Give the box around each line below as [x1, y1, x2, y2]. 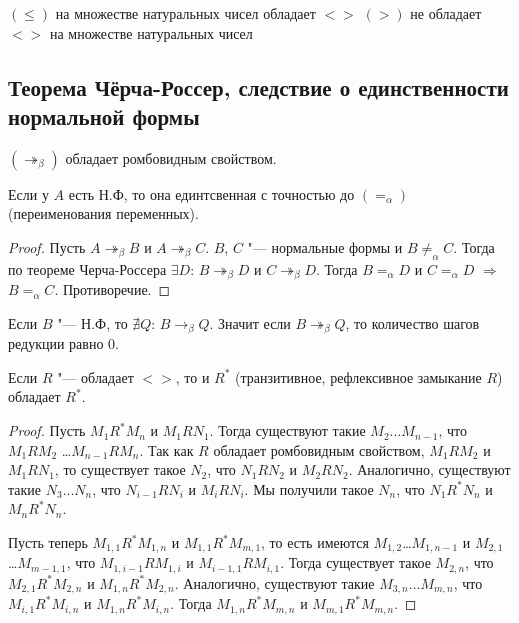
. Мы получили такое [244, 478, 374, 499]
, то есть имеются [261, 532, 369, 553]
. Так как [139, 439, 194, 460]
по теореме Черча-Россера [8, 258, 167, 279]
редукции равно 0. [8, 333, 119, 354]
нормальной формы [8, 100, 200, 131]
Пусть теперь [8, 532, 88, 553]
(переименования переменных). [8, 203, 199, 224]
